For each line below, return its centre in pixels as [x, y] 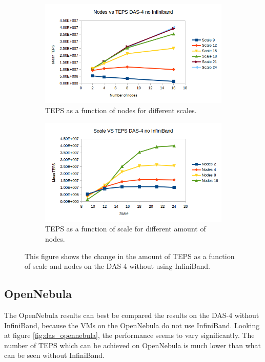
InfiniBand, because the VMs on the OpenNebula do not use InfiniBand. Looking [132, 325]
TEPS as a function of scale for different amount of [126, 229]
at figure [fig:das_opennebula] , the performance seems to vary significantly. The [129, 335]
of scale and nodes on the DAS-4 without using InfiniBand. [117, 266]
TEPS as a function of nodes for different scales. [121, 110]
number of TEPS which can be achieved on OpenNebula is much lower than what [133, 345]
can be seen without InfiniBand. [54, 355]
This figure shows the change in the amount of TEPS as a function [130, 256]
